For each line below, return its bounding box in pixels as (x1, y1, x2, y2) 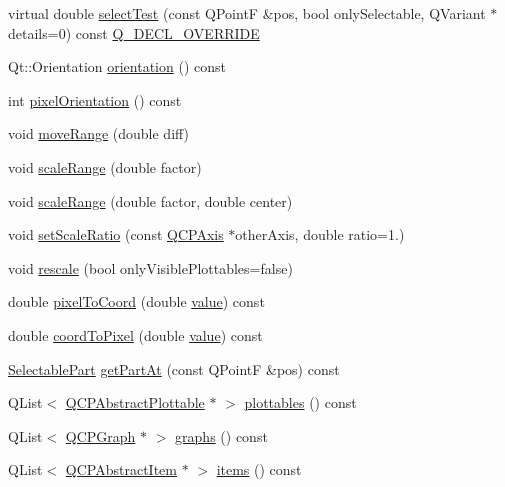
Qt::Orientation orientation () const (8, 56, 226, 77)
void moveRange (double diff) (8, 123, 190, 144)
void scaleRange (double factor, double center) (8, 190, 293, 211)
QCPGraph (65, 425, 136, 446)
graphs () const (175, 425, 268, 446)
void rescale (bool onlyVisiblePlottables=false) (8, 257, 293, 278)
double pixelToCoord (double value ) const (8, 291, 265, 312)
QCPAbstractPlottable (65, 392, 205, 413)
